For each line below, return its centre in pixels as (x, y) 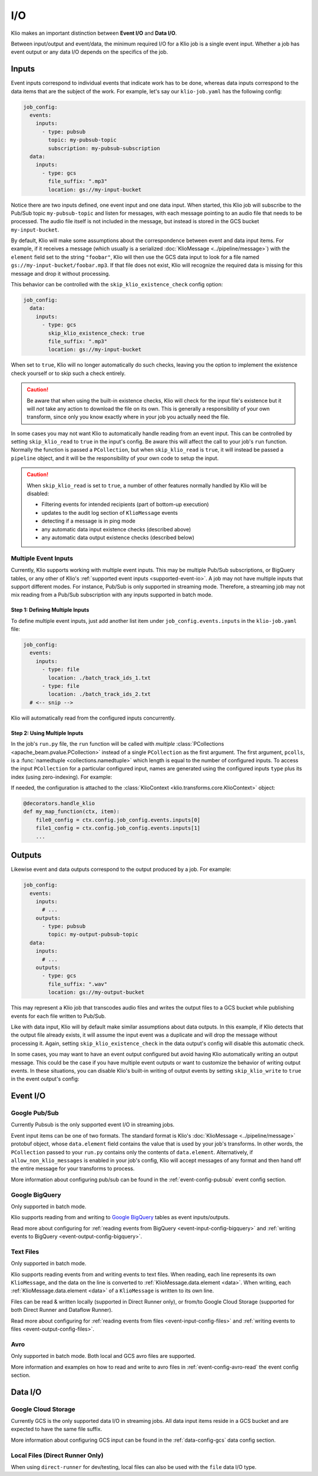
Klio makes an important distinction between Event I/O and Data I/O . (94, 33)
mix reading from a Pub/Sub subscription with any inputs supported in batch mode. (112, 595)
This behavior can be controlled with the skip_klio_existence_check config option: (117, 285)
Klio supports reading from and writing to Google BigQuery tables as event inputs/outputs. (120, 1217)
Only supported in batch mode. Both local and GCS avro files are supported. (103, 1356)
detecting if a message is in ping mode (88, 521)
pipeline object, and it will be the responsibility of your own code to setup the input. (115, 458)
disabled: (38, 494)
